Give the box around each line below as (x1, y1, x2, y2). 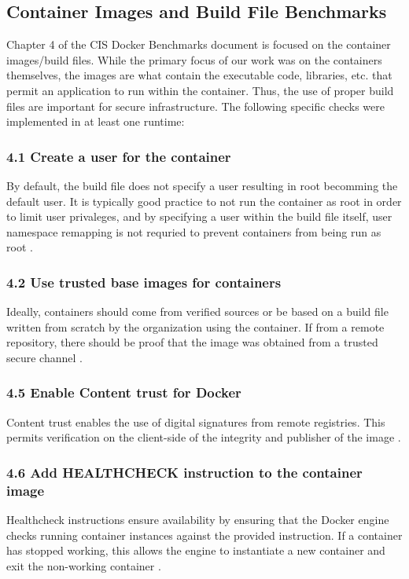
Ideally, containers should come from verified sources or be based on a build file (6, 303, 389, 320)
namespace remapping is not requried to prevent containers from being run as (6, 223, 381, 240)
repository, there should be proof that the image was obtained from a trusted (6, 334, 378, 350)
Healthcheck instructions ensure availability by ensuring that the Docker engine (6, 511, 389, 528)
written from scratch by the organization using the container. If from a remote (6, 318, 385, 335)
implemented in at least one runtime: (6, 113, 185, 130)
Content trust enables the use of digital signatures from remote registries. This (6, 413, 385, 430)
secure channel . (6, 349, 83, 365)
